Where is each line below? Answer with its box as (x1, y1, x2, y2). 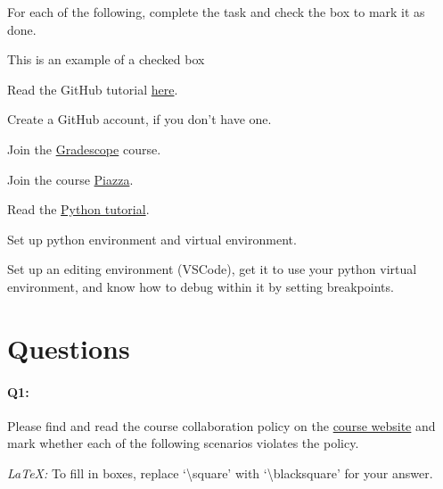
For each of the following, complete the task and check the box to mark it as (7, 3, 425, 21)
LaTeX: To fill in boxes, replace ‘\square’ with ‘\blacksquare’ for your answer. (7, 463, 433, 482)
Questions (7, 329, 130, 366)
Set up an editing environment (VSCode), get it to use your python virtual (7, 260, 417, 278)
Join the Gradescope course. (7, 139, 161, 158)
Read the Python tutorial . (7, 200, 150, 219)
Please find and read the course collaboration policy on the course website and (7, 416, 436, 435)
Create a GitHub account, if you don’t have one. (7, 110, 272, 128)
